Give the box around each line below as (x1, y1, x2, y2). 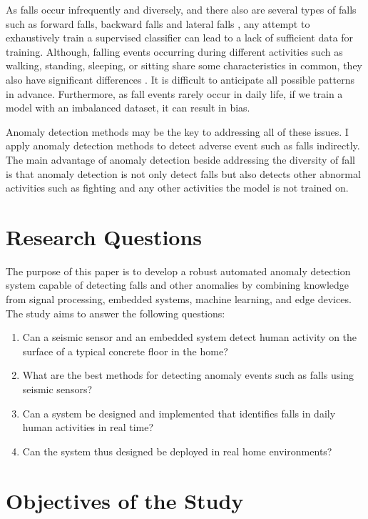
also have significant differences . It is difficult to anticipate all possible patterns (6, 71, 355, 86)
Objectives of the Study (6, 485, 244, 515)
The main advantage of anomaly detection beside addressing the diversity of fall (6, 152, 355, 167)
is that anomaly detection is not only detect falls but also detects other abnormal (6, 166, 361, 181)
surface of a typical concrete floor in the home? (22, 343, 228, 358)
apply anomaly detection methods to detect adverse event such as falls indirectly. (6, 138, 360, 153)
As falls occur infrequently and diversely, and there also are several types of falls (6, 2, 357, 16)
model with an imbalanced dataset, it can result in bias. (6, 100, 250, 115)
